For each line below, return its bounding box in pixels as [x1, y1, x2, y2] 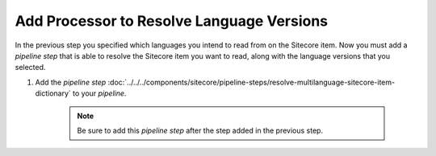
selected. [15, 63, 46, 72]
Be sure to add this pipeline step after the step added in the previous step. [77, 125, 323, 135]
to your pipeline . [73, 88, 127, 98]
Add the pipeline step [35, 77, 107, 87]
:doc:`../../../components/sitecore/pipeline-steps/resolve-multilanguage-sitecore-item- [107, 77, 396, 87]
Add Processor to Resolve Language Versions [15, 12, 329, 30]
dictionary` [35, 88, 72, 98]
